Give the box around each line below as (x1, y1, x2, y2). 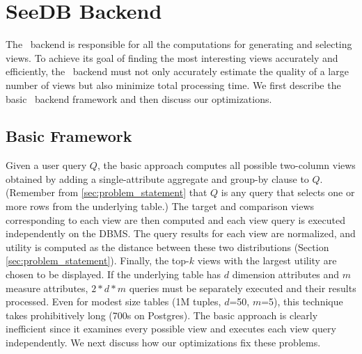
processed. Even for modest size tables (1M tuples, (6, 294, 221, 309)
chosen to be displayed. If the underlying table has (6, 267, 221, 282)
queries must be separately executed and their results (129, 280, 356, 295)
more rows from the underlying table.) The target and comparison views (6, 199, 315, 214)
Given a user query (6, 158, 87, 172)
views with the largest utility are (197, 253, 337, 268)
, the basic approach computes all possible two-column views (97, 158, 356, 172)
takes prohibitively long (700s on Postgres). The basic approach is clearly (6, 307, 318, 322)
